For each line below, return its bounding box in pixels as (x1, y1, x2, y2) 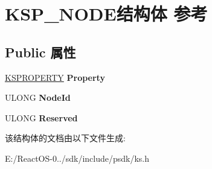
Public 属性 (5, 42, 76, 61)
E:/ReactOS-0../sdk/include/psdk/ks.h (5, 151, 150, 164)
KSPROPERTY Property (5, 71, 105, 83)
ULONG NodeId (5, 91, 71, 104)
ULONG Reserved (5, 111, 78, 124)
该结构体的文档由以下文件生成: (5, 132, 126, 144)
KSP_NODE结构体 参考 (5, 1, 208, 26)
